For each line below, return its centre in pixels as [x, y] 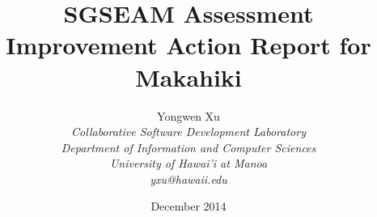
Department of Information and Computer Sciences [188, 147]
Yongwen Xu [188, 115]
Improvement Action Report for [188, 45]
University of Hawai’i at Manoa [188, 163]
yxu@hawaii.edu [188, 179]
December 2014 [188, 206]
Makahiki [188, 77]
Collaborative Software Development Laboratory [188, 132]
